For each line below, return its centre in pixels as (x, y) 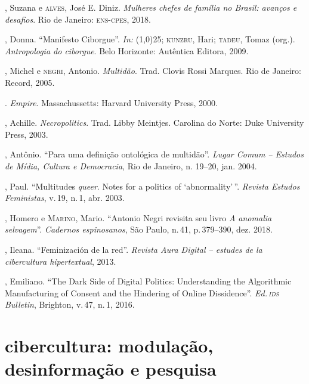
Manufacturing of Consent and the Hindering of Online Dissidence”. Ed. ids (142, 292)
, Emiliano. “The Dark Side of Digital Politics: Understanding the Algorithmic (148, 281)
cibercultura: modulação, (109, 346)
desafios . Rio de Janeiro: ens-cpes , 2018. (78, 19)
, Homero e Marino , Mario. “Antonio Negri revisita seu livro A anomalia (138, 217)
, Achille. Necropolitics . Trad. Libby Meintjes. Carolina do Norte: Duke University (154, 123)
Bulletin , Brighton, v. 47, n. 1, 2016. (70, 304)
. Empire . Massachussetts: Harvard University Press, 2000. (111, 102)
